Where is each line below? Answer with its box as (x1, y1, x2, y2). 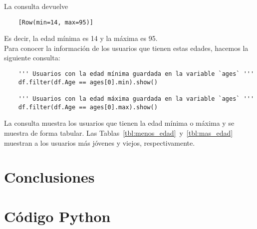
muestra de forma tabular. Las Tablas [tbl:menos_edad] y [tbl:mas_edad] (4, 127, 233, 138)
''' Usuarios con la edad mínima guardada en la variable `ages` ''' (18, 70, 255, 78)
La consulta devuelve (4, 1, 68, 11)
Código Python (4, 206, 111, 226)
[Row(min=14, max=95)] (18, 18, 93, 26)
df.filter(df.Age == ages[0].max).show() (18, 103, 158, 111)
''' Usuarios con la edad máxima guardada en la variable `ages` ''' (18, 95, 255, 102)
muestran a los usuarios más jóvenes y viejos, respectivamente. (4, 137, 195, 148)
